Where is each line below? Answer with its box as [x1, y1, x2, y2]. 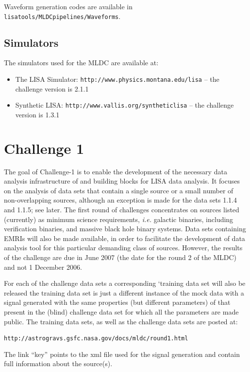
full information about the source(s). [4, 358, 113, 369]
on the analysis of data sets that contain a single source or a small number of [4, 185, 233, 195]
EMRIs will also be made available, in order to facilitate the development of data [4, 233, 245, 243]
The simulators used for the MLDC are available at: [4, 57, 159, 68]
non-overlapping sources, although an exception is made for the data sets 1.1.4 [4, 195, 237, 205]
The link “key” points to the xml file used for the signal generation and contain [4, 349, 240, 359]
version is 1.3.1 [15, 109, 60, 119]
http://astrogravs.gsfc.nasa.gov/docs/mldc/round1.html [4, 335, 188, 342]
